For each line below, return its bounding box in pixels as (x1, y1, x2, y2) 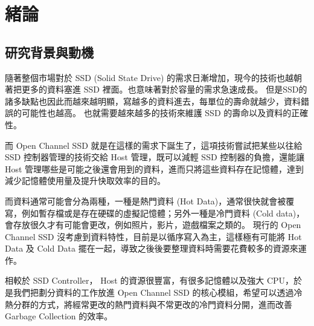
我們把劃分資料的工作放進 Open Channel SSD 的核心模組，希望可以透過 (13, 286, 294, 299)
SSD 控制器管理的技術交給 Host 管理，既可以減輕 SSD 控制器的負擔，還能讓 (5, 151, 305, 163)
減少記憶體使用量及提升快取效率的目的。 (5, 174, 165, 187)
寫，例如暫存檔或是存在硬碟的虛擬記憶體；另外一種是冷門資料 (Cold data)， (5, 206, 305, 219)
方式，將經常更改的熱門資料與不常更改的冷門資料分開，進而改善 (38, 298, 292, 310)
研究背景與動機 (5, 42, 94, 61)
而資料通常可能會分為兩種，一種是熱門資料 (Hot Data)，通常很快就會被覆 (5, 194, 295, 207)
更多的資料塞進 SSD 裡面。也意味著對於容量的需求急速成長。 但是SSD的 (21, 83, 307, 96)
